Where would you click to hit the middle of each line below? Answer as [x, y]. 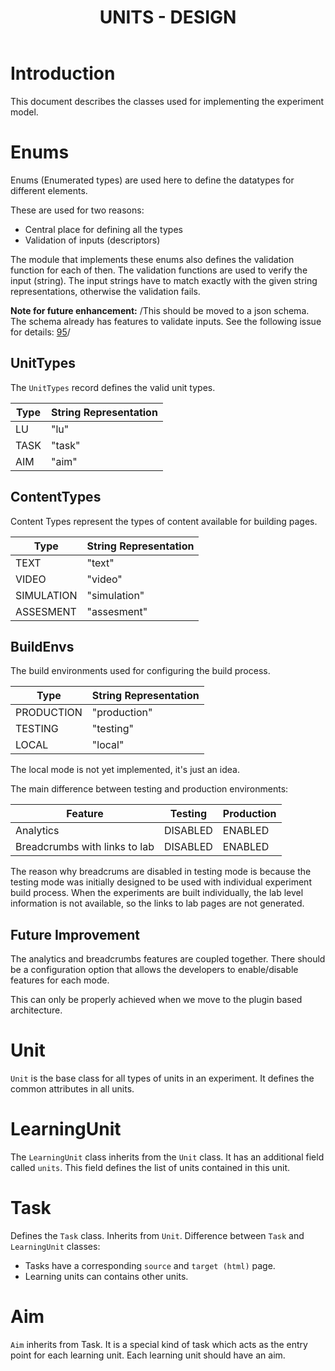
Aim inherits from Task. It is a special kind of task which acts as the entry [159, 1344]
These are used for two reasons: [77, 210]
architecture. [36, 1010]
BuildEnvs [42, 646]
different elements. [49, 190]
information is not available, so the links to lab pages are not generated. [157, 903]
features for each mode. [60, 980]
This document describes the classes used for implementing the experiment [167, 101]
